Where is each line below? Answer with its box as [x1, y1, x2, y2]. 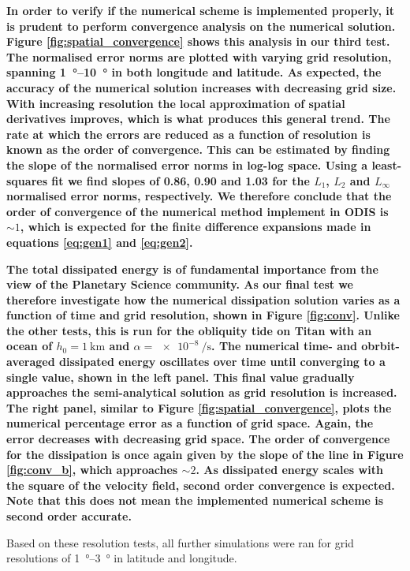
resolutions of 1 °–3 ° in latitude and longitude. [6, 550, 237, 566]
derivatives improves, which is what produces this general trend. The [6, 110, 390, 127]
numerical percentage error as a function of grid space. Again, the [6, 415, 374, 431]
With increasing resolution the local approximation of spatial [6, 95, 345, 111]
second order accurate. [6, 508, 132, 524]
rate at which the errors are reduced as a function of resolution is [6, 125, 371, 142]
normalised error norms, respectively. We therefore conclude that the [6, 188, 392, 204]
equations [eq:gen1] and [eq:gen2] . [6, 233, 193, 250]
